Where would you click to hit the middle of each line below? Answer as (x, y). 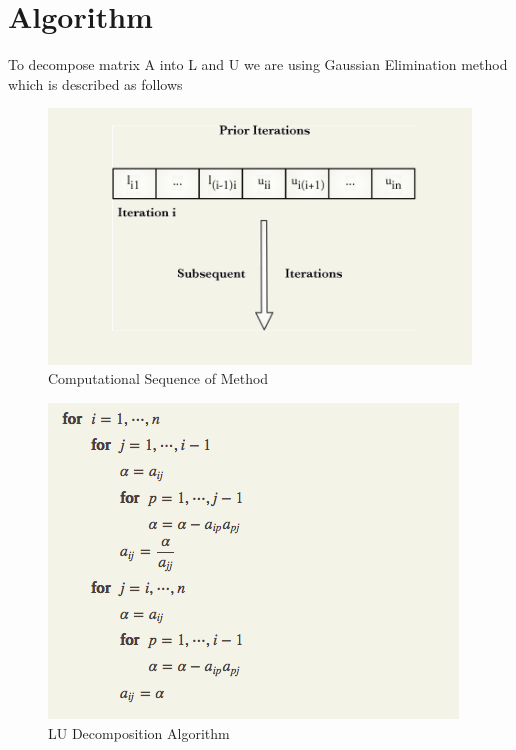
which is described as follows (95, 83)
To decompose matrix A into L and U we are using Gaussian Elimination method (258, 64)
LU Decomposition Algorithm (139, 732)
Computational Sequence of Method (158, 378)
